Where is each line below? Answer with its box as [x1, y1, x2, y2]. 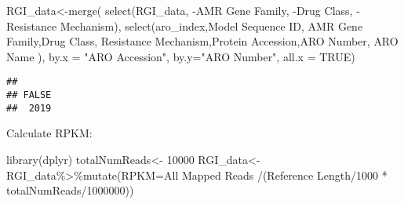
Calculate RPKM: [6, 125, 93, 141]
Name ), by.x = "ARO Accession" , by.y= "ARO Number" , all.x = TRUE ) [6, 48, 355, 64]
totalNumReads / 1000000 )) [6, 182, 134, 199]
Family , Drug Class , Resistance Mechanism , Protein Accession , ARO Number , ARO [6, 33, 399, 49]
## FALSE [6, 89, 52, 101]
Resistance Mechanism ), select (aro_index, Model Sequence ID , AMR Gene [6, 17, 363, 34]
